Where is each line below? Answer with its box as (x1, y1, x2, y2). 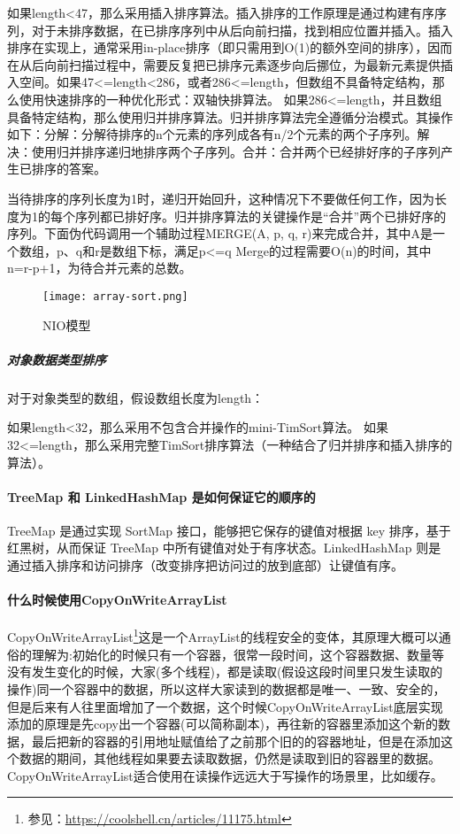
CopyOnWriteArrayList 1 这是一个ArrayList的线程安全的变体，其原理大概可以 (7, 625, 439, 646)
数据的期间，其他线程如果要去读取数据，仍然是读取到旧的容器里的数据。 (19, 749, 441, 768)
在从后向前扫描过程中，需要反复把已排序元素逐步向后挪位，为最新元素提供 (7, 55, 441, 73)
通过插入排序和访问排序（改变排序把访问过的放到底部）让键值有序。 (7, 556, 403, 575)
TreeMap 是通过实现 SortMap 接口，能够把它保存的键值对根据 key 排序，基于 (7, 521, 451, 539)
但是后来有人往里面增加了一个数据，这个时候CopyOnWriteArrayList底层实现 (7, 697, 443, 715)
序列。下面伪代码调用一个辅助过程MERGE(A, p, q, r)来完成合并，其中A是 (7, 224, 433, 243)
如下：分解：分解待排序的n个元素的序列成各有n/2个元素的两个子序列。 (7, 125, 418, 143)
